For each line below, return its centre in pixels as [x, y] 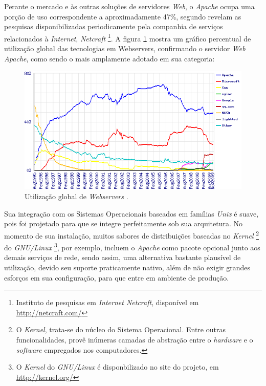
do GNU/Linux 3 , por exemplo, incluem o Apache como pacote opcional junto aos [132, 246]
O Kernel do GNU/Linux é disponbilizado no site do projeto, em [117, 367]
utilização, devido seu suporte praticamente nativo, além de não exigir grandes [127, 267]
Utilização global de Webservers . [76, 196]
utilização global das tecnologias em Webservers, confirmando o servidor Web [125, 48]
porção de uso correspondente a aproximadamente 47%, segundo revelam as [123, 16]
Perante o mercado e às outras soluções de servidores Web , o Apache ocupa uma [129, 6]
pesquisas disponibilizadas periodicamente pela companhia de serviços [114, 26]
